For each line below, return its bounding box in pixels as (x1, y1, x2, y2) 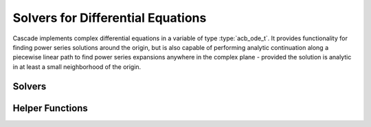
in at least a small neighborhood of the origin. (12, 62, 142, 71)
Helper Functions (12, 102, 89, 114)
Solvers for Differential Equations (12, 10, 207, 25)
